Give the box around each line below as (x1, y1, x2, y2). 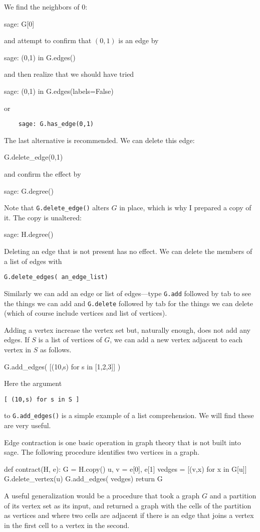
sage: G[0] (4, 18, 35, 29)
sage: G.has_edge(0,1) (18, 120, 94, 128)
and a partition (209, 490, 256, 501)
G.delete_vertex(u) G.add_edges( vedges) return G (4, 473, 163, 484)
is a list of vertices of (38, 334, 102, 345)
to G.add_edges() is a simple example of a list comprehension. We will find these (4, 410, 254, 421)
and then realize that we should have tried (4, 69, 134, 79)
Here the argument (4, 378, 62, 388)
